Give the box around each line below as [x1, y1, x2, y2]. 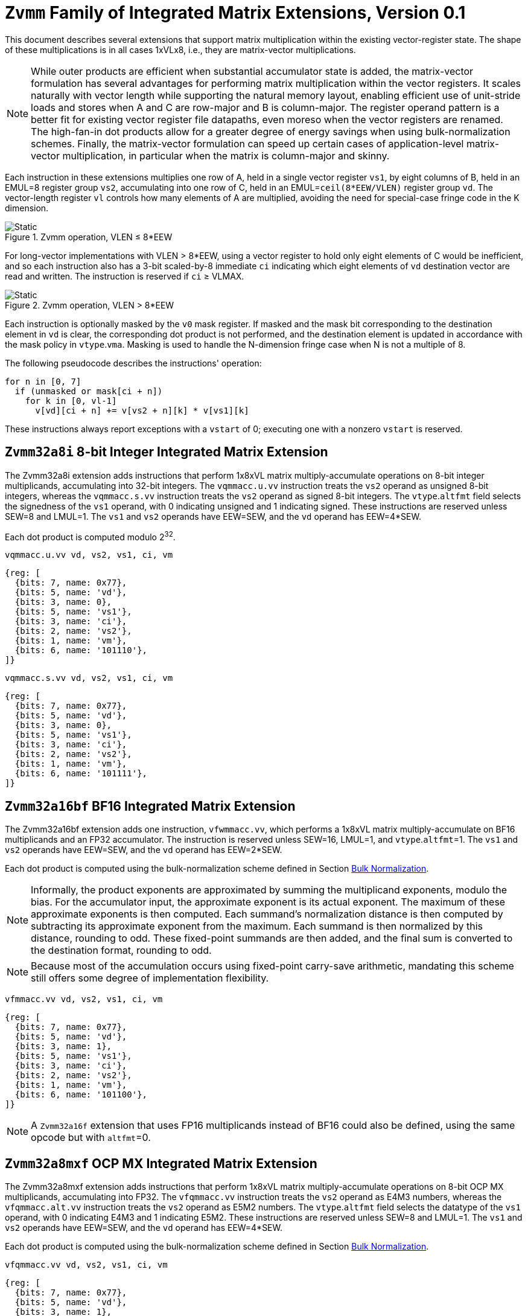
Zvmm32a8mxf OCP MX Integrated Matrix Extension [5, 1155, 317, 1171]
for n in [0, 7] [5, 376, 81, 386]
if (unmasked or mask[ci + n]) [14, 386, 163, 396]
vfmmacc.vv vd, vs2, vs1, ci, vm [5, 994, 163, 1005]
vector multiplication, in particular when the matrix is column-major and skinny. [31, 149, 390, 162]
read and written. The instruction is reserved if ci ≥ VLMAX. [5, 270, 244, 281]
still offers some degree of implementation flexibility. [31, 972, 269, 985]
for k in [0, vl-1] [25, 395, 117, 406]
